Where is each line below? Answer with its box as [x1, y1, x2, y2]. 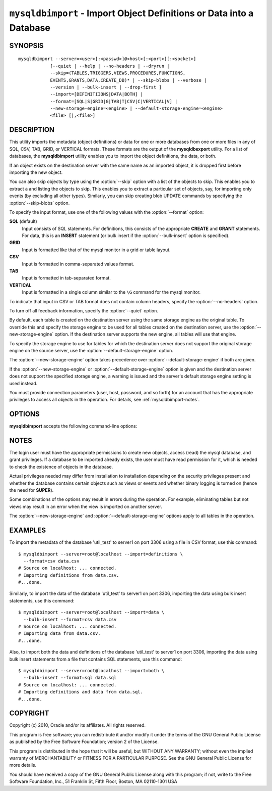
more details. [9, 762, 37, 768]
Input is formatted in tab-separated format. [22, 275, 111, 281]
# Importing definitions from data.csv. [18, 572, 119, 578]
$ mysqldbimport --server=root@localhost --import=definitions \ [18, 551, 183, 557]
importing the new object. [9, 169, 63, 175]
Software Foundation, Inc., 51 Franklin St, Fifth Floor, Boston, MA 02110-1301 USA [9, 778, 177, 784]
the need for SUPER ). [9, 487, 54, 493]
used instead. [9, 380, 38, 386]
